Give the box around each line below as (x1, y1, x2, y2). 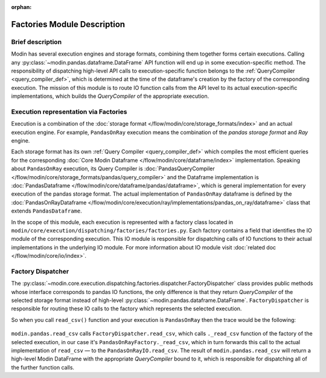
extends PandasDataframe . (11, 207, 83, 214)
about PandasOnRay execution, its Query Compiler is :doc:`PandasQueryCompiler (11, 165, 216, 172)
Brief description (11, 37, 62, 46)
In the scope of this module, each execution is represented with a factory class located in (11, 218, 234, 226)
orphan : (11, 4, 32, 10)
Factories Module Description (11, 19, 126, 30)
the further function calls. (11, 364, 75, 371)
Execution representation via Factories (11, 107, 127, 116)
